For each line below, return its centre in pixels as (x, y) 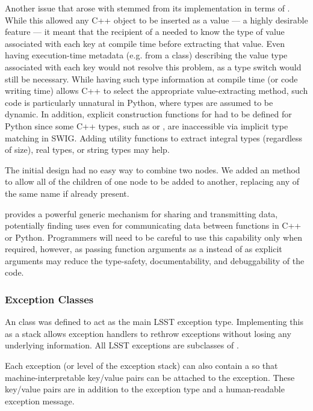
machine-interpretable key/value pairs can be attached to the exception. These (150, 377)
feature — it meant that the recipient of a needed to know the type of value (145, 32)
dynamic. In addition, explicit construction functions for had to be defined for (148, 114)
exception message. (40, 400)
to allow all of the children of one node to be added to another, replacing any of (152, 181)
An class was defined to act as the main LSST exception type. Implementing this (154, 322)
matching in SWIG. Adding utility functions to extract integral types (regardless (154, 138)
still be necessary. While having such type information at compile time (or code (151, 79)
